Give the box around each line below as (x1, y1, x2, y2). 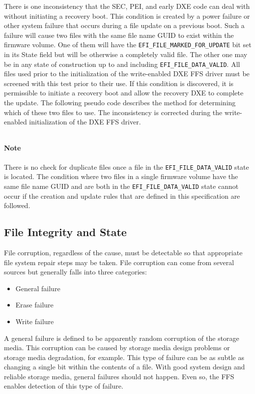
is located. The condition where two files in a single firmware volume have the (4, 171, 238, 182)
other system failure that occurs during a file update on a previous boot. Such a (4, 20, 245, 30)
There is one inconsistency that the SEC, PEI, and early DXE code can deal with (4, 1, 250, 11)
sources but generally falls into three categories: (4, 267, 147, 277)
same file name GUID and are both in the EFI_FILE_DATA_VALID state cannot (4, 181, 239, 191)
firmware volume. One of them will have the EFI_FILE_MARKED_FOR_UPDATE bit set (4, 39, 252, 50)
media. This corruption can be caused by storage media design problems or (4, 342, 230, 353)
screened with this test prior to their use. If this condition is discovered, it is (4, 78, 234, 88)
